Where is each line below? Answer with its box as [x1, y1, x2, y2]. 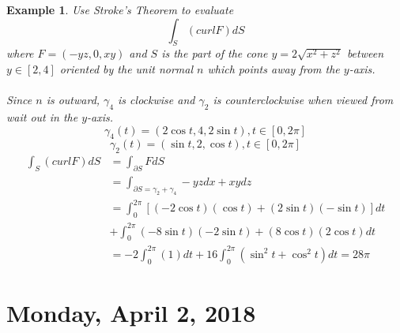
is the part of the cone [161, 45, 268, 62]
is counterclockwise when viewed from [213, 92, 394, 108]
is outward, [46, 92, 100, 108]
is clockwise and [118, 92, 195, 108]
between [346, 45, 384, 62]
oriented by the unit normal [59, 60, 194, 77]
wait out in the [6, 108, 78, 125]
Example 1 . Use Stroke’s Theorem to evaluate [6, 2, 234, 17]
